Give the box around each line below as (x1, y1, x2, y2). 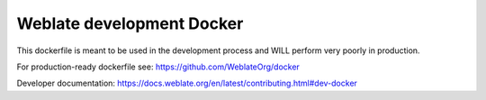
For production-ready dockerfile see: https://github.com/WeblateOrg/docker (16, 61, 301, 72)
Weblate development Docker (16, 14, 244, 33)
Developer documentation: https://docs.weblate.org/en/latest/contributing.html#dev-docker (16, 77, 357, 89)
